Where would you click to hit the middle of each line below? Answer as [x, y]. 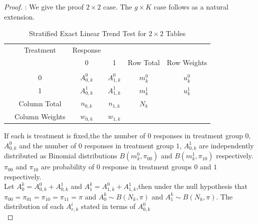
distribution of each [34, 206]
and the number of [48, 145]
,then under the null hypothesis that [192, 186]
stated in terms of [108, 206]
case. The [117, 7]
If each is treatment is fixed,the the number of [75, 136]
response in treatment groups [147, 167]
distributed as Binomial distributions [61, 156]
